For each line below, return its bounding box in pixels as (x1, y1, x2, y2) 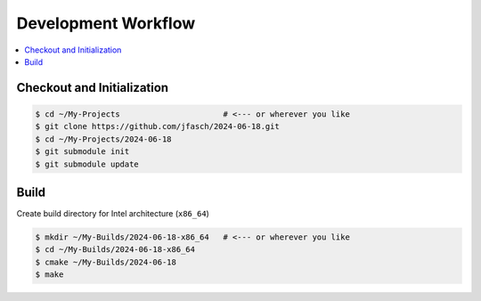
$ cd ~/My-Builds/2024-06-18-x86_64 (35, 245, 196, 255)
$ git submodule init (35, 147, 130, 157)
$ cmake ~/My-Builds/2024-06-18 (35, 256, 177, 267)
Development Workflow (16, 13, 196, 33)
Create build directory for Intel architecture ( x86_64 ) (16, 208, 209, 218)
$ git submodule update (35, 159, 140, 169)
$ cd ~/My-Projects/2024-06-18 (35, 134, 173, 144)
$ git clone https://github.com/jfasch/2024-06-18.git (35, 121, 280, 132)
